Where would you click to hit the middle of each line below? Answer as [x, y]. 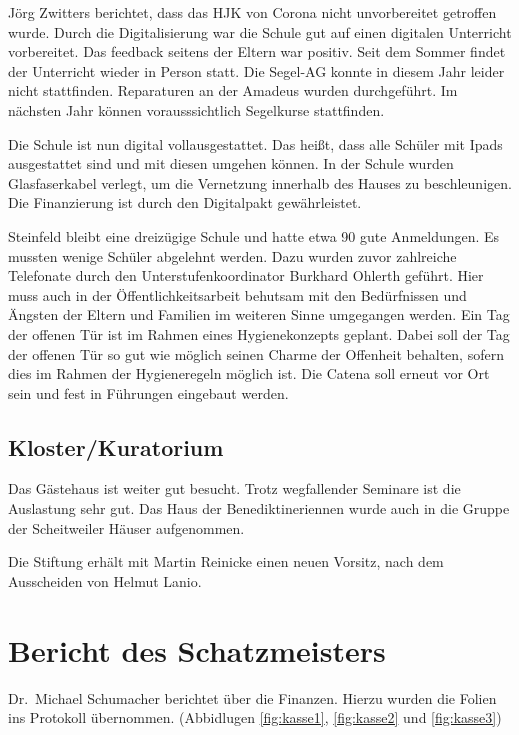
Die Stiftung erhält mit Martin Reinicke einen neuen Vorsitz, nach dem [226, 561]
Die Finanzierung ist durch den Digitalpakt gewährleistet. [185, 202]
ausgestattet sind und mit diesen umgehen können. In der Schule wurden [231, 163]
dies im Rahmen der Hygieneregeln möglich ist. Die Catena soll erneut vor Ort [249, 373]
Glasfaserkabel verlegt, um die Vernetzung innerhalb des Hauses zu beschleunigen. [260, 182]
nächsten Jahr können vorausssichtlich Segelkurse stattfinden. [196, 109]
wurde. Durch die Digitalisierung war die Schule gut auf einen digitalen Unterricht [260, 31]
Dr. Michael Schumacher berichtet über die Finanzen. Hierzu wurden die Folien [252, 697]
